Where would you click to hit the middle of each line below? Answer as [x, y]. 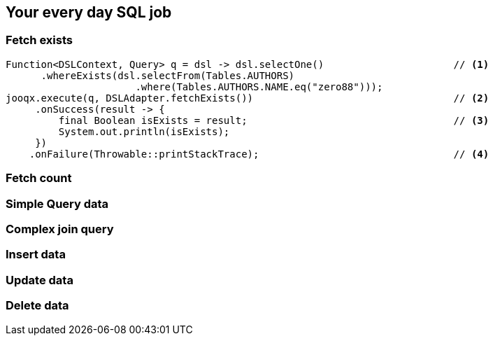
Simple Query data [57, 203]
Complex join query [60, 229]
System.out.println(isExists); [144, 131]
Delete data [37, 306]
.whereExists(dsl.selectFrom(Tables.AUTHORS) [168, 75]
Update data [40, 280]
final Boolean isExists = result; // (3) [274, 120]
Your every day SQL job [89, 12]
